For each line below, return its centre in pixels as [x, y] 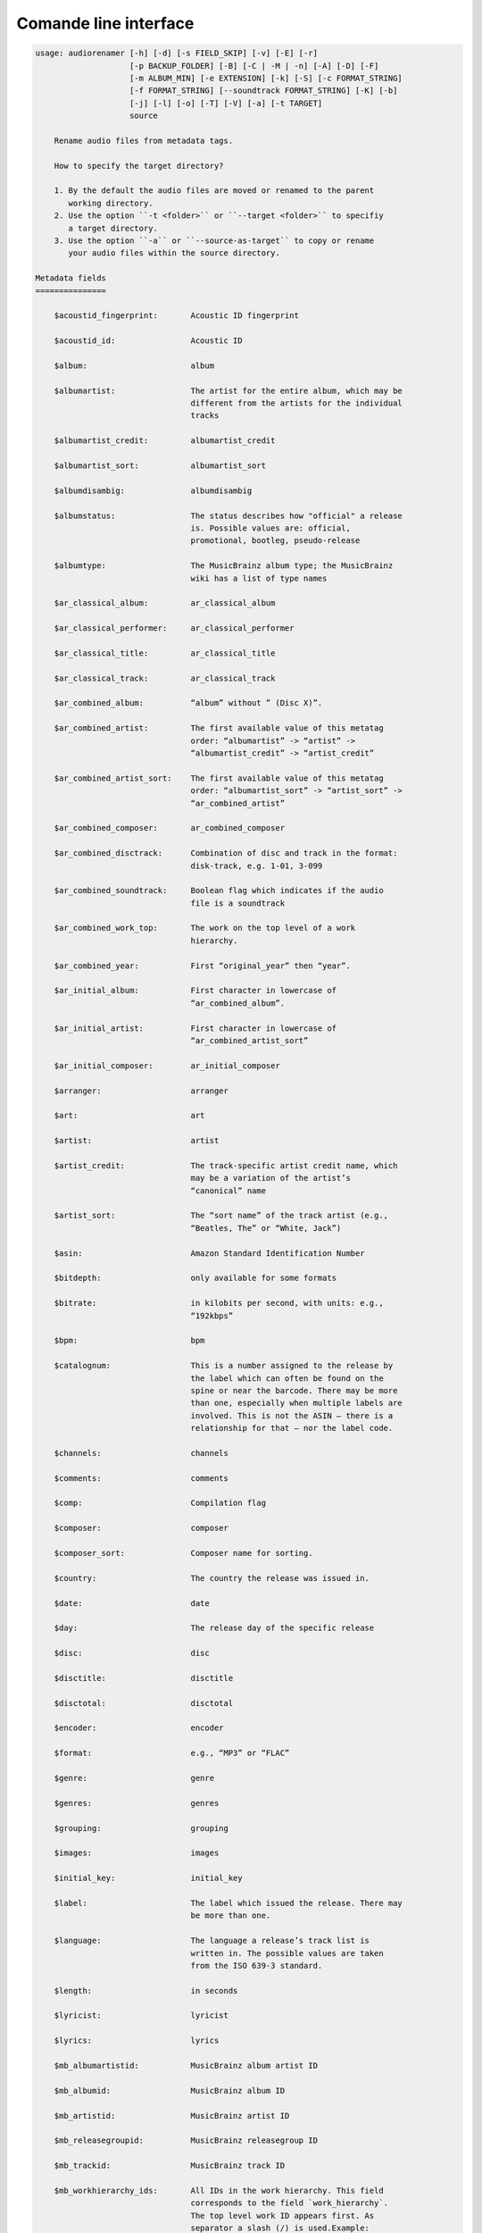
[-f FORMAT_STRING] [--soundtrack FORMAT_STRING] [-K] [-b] [264, 91]
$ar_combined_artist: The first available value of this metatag [219, 728]
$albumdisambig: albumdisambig [153, 490]
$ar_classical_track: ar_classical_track [165, 678]
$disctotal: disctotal [144, 1703]
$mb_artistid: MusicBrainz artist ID [172, 2116]
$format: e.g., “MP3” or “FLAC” [172, 1753]
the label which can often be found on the [287, 1378]
